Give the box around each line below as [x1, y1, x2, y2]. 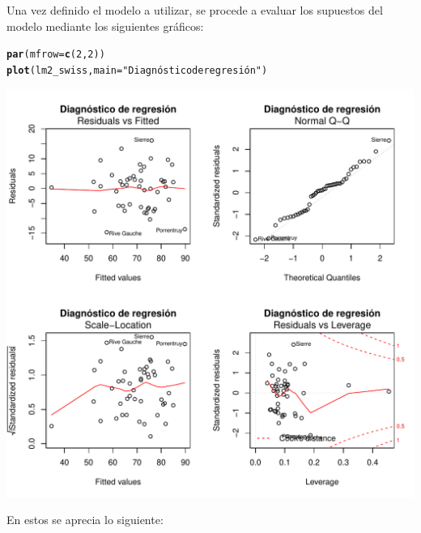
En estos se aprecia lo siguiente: [6, 511, 164, 528]
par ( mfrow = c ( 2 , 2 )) [6, 49, 105, 61]
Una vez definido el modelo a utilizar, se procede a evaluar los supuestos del [6, 2, 383, 18]
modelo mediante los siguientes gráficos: [6, 17, 204, 34]
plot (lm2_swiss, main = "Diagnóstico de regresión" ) [6, 64, 268, 76]
